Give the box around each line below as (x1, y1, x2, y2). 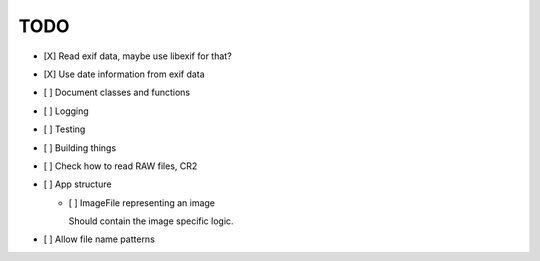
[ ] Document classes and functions (43, 86, 190, 99)
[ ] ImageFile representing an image (68, 196, 215, 209)
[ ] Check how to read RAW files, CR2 (43, 160, 198, 172)
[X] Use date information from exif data (43, 68, 205, 80)
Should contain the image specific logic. (68, 215, 234, 227)
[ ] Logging (43, 105, 89, 117)
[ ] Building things (43, 141, 117, 154)
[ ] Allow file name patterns (43, 233, 155, 245)
